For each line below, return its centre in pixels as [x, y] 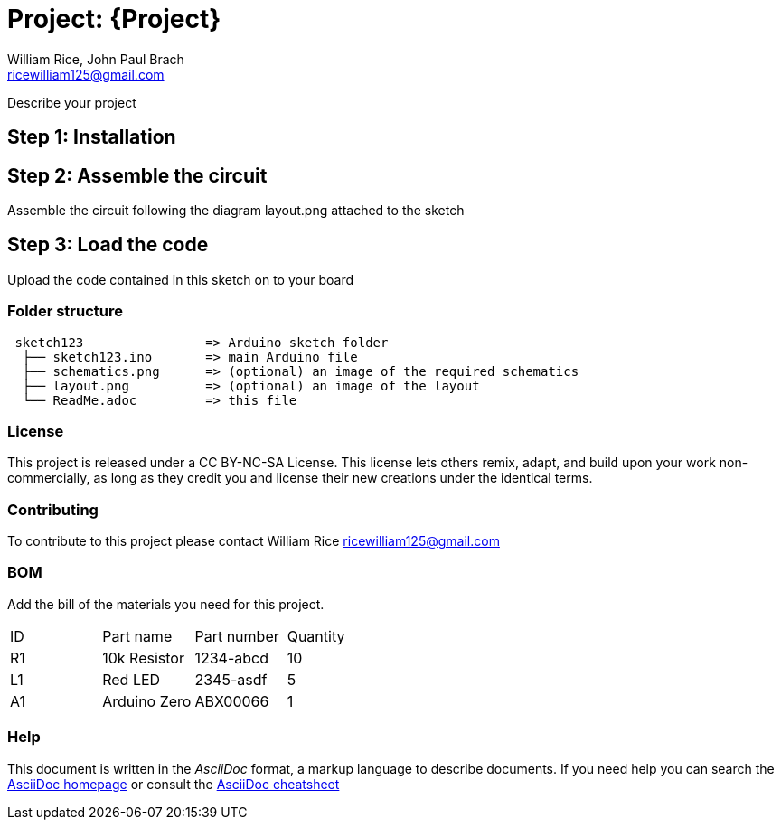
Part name [137, 636]
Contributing [53, 509]
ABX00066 [232, 701]
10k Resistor [143, 658]
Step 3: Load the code [108, 245]
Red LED [132, 679]
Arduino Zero [147, 701]
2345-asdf [231, 679]
